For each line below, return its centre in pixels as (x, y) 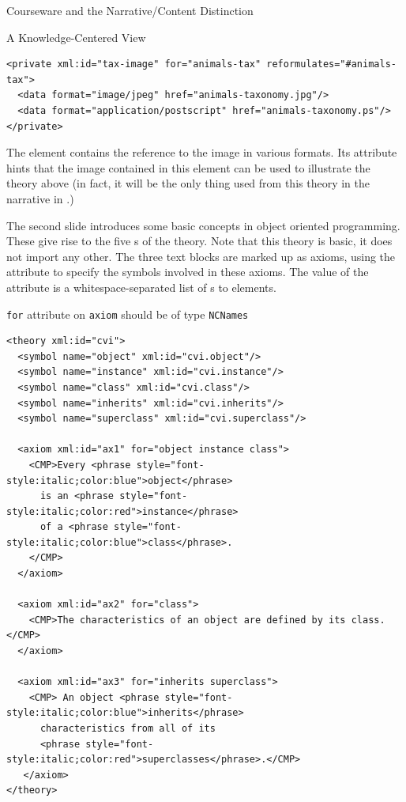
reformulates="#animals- (331, 64)
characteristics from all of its (128, 728)
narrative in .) (40, 198)
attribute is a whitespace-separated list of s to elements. (141, 287)
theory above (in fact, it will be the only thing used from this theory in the (188, 183)
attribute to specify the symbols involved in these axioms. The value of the (188, 272)
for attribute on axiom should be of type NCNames (128, 314)
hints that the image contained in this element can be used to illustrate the (188, 167)
